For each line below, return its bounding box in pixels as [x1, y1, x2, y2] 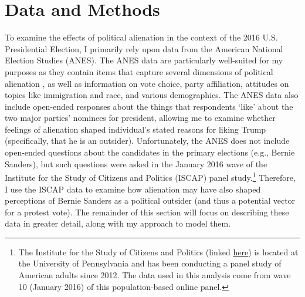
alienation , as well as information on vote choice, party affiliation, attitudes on [5, 77, 289, 89]
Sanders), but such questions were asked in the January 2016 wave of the [5, 157, 267, 170]
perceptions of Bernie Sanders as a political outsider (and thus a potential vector [5, 194, 296, 207]
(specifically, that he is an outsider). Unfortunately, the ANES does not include [5, 134, 290, 147]
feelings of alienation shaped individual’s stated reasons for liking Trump [5, 123, 266, 135]
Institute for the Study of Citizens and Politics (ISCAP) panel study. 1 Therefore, [5, 170, 296, 183]
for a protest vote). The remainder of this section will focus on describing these [5, 205, 289, 218]
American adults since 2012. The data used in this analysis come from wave [18, 269, 291, 281]
